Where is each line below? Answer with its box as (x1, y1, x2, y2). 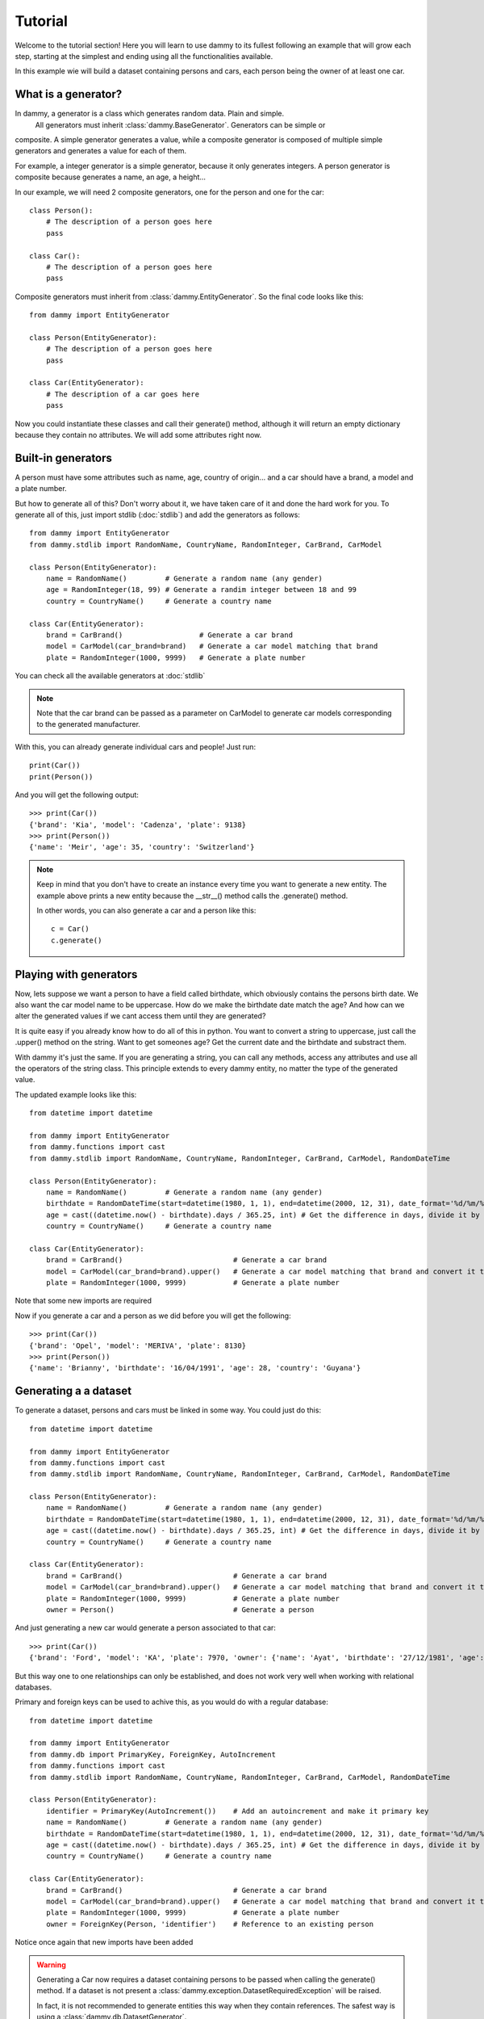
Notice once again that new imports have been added (15, 1937, 194, 1947)
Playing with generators (15, 968, 138, 981)
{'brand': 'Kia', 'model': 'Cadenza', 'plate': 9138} (29, 820, 246, 829)
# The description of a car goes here (45, 389, 200, 399)
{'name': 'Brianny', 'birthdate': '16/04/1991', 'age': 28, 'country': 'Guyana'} (29, 1363, 361, 1373)
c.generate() (51, 935, 102, 945)
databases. (15, 1682, 52, 1692)
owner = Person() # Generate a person (45, 1605, 315, 1614)
